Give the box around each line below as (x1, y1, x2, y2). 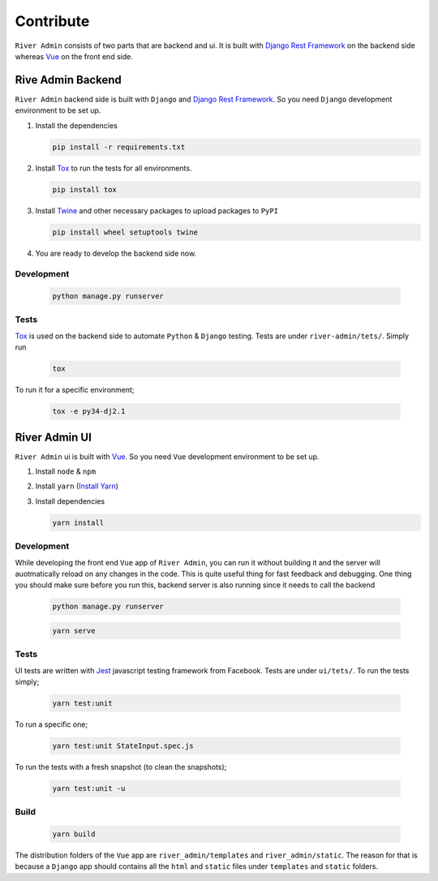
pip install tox (52, 185, 118, 194)
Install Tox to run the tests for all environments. (35, 163, 192, 173)
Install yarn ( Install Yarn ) (35, 481, 119, 491)
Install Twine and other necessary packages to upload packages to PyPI (35, 205, 279, 215)
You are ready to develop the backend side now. (35, 248, 197, 258)
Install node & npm (35, 466, 97, 476)
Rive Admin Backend (15, 73, 122, 87)
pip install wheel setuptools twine (52, 227, 199, 237)
